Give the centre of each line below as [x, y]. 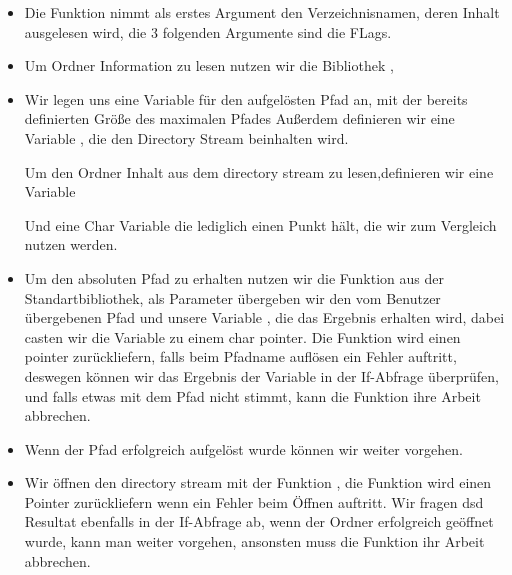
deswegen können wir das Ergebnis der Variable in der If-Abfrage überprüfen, [261, 375]
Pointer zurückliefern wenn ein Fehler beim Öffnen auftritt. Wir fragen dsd [254, 501]
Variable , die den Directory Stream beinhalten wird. [186, 137]
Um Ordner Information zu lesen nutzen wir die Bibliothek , [209, 65]
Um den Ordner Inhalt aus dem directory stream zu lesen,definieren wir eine [259, 171]
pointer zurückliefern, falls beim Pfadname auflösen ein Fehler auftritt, [240, 356]
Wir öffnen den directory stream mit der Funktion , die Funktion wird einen [258, 482]
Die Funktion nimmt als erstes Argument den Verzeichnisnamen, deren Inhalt [262, 12]
